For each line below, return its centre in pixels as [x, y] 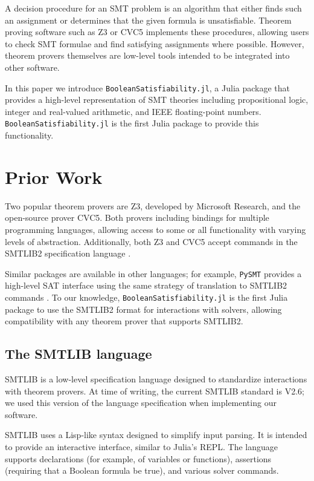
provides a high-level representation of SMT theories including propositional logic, [157, 100]
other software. [32, 67]
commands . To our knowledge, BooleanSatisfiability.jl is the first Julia [146, 297]
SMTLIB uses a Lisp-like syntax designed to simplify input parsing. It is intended [156, 435]
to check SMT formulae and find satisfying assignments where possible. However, [155, 43]
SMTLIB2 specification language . [68, 253]
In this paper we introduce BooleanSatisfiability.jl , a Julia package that [148, 87]
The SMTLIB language [78, 354]
